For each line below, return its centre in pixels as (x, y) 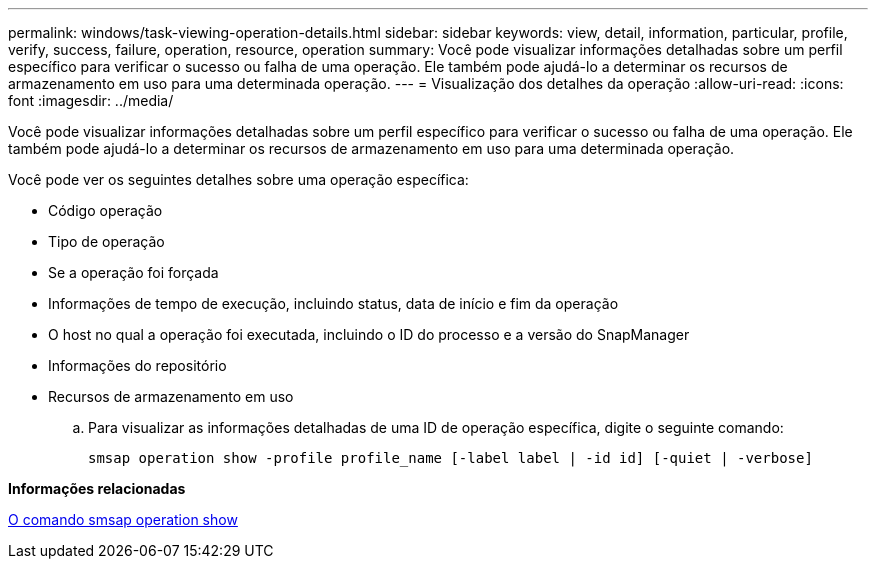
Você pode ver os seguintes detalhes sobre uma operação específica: (238, 179)
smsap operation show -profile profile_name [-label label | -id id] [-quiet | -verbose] (450, 458)
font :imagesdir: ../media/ (91, 100)
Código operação (105, 210)
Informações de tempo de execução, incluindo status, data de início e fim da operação (333, 303)
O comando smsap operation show (123, 519)
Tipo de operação (106, 241)
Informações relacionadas (97, 488)
